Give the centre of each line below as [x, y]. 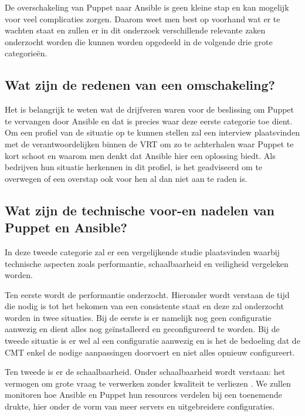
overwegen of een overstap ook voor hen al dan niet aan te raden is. [126, 178]
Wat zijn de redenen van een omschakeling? [140, 85]
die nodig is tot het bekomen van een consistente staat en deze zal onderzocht [144, 306]
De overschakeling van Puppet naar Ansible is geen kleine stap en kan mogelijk [147, 7]
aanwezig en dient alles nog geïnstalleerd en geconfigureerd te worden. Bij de [142, 329]
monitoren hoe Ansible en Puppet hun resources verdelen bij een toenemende [143, 395]
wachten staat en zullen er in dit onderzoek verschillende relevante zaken [135, 30]
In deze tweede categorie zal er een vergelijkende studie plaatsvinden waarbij [142, 251]
